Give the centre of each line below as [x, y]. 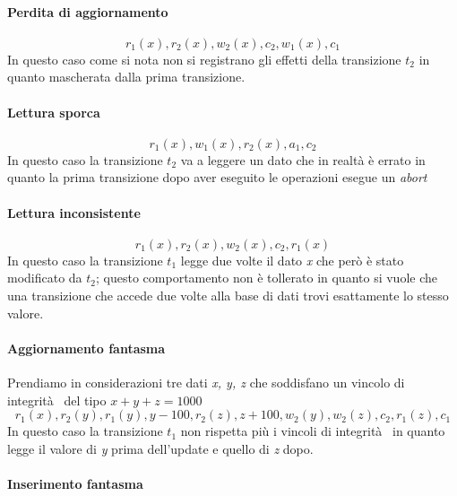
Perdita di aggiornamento [88, 11]
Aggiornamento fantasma [86, 348]
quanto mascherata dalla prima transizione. [126, 77]
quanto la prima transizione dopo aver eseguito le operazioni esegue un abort [217, 177]
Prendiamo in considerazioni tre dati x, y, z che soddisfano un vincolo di [206, 382]
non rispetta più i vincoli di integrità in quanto [313, 431]
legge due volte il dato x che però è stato [292, 260]
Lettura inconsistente [74, 212]
